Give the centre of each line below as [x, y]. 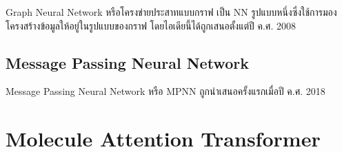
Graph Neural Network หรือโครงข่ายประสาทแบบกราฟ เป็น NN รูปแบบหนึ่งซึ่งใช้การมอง [171, 12]
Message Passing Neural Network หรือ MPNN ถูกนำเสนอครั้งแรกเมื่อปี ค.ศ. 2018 [165, 91]
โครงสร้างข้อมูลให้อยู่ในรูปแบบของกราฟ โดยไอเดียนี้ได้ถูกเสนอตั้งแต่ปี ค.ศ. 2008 [151, 25]
